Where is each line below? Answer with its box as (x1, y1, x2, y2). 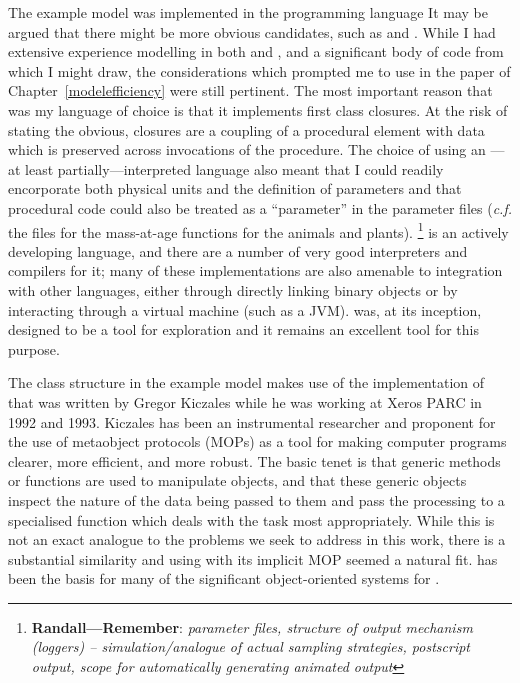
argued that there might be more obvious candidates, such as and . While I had (8, 21, 496, 42)
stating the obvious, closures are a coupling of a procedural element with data (8, 119, 485, 140)
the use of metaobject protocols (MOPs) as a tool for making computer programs (8, 431, 507, 452)
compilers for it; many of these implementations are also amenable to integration (8, 260, 503, 281)
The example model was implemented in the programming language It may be (8, 2, 489, 22)
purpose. (8, 338, 60, 359)
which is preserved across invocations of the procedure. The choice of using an (8, 139, 486, 160)
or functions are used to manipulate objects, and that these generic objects (8, 470, 467, 491)
